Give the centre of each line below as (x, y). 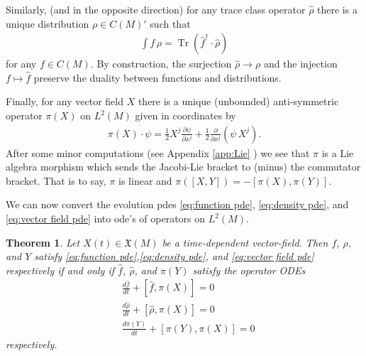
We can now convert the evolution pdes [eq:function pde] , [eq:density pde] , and (177, 204)
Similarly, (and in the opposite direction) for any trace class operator (156, 9)
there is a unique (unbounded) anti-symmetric (238, 101)
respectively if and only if (60, 270)
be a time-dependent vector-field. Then (245, 242)
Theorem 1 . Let (43, 242)
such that (170, 23)
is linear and (145, 180)
